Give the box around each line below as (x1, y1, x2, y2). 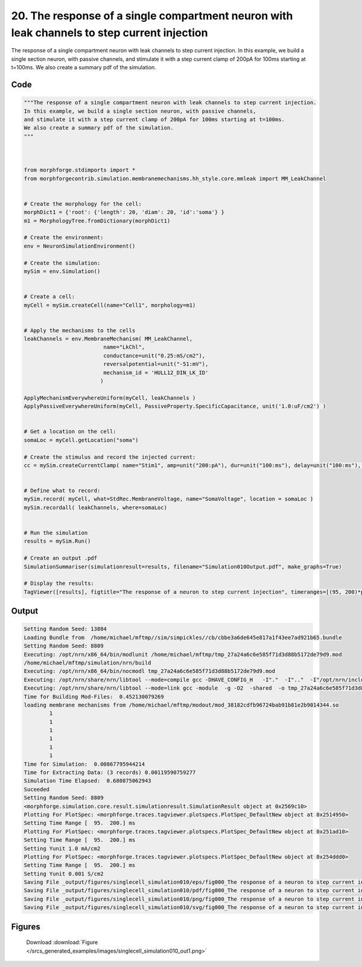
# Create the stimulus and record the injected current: (24, 453, 196, 461)
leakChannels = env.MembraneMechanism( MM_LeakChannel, (24, 335, 193, 342)
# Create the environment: (24, 234, 104, 241)
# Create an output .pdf (24, 555, 98, 562)
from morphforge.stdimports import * (24, 166, 136, 174)
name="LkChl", (103, 344, 145, 351)
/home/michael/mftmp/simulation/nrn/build (24, 659, 151, 666)
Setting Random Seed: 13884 (24, 626, 107, 632)
